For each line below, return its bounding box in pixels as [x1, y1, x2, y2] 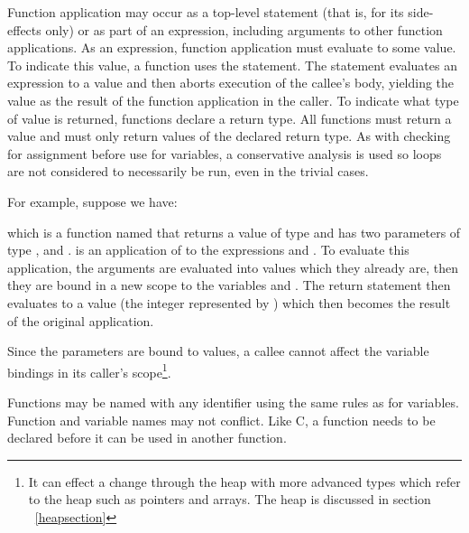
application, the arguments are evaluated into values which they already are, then [7, 257, 459, 276]
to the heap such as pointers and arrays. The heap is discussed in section [28, 490, 431, 509]
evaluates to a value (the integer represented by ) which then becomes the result [7, 293, 451, 312]
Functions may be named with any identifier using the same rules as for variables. [7, 392, 459, 411]
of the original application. [7, 311, 154, 330]
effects [7, 20, 41, 39]
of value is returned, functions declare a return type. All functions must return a [7, 108, 452, 127]
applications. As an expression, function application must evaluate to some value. [7, 38, 456, 57]
